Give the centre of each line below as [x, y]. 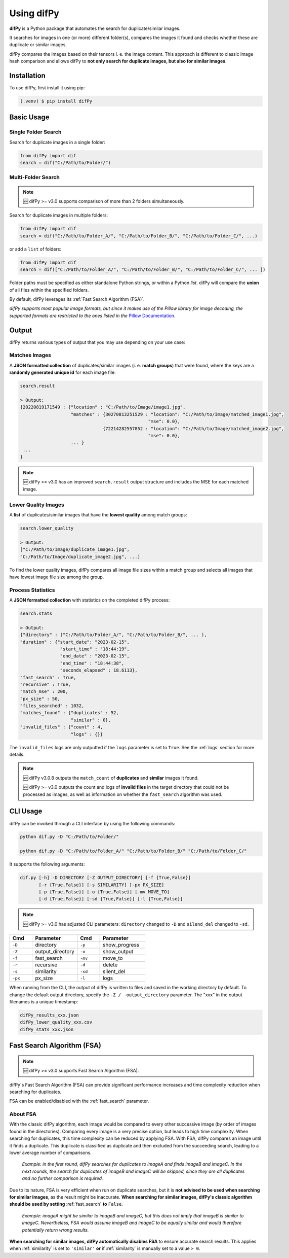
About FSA [23, 1114]
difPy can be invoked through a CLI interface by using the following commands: [92, 823]
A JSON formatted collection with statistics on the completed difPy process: [90, 600]
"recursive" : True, [45, 684]
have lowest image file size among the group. [57, 577]
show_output [118, 952]
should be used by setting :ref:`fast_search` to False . [66, 1204]
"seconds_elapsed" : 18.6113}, [99, 670]
